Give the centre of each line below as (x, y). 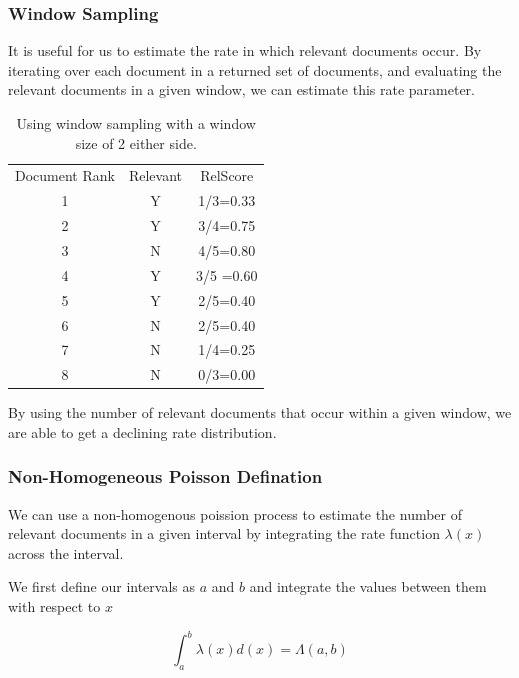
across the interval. (66, 552)
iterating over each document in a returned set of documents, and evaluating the (255, 69)
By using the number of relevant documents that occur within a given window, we (260, 412)
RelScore (227, 175)
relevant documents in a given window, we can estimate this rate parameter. (241, 89)
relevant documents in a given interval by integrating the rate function (224, 533)
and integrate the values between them (368, 586)
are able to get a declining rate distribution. (142, 431)
